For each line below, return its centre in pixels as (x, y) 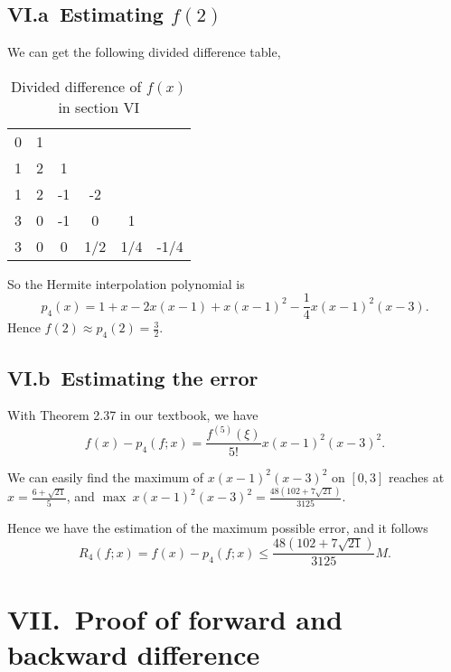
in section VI (99, 107)
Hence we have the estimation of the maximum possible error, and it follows (218, 527)
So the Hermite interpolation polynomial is (126, 283)
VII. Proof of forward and (175, 618)
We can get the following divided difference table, (144, 52)
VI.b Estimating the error (133, 377)
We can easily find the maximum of (106, 476)
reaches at (417, 476)
